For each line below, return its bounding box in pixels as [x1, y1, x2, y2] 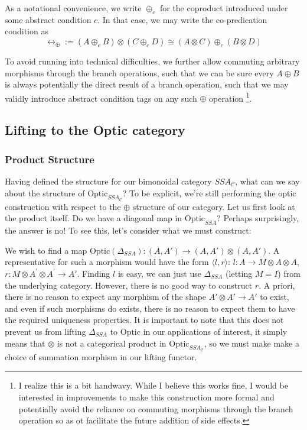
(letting [226, 267, 253, 279]
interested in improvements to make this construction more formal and [18, 390, 275, 403]
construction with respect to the [5, 200, 121, 212]
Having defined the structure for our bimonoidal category [5, 175, 212, 187]
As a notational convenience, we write [5, 2, 142, 14]
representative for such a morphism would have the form [5, 256, 209, 268]
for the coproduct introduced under [159, 2, 288, 14]
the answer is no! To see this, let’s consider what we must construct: [5, 224, 252, 237]
